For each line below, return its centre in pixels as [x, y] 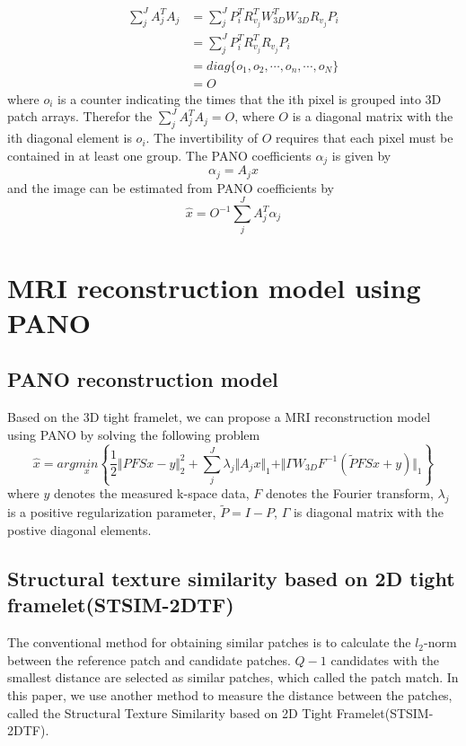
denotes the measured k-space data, [152, 493]
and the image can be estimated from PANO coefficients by [171, 187]
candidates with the [385, 659]
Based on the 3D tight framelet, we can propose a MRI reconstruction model [219, 417]
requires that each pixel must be [365, 138]
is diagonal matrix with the [368, 512]
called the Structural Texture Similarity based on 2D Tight [170, 712]
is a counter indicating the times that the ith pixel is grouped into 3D [250, 98]
